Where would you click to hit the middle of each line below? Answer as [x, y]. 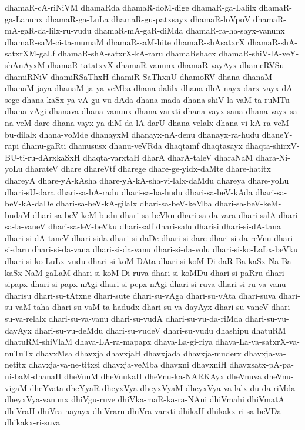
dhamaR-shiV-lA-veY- [259, 53]
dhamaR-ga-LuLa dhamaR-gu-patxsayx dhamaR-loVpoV [148, 19]
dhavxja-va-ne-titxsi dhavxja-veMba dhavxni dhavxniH [128, 364]
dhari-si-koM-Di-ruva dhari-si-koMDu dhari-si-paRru [168, 272]
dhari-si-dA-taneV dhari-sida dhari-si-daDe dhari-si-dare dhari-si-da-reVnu [138, 237]
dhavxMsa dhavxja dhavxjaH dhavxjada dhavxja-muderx [138, 353]
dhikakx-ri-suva [33, 422]
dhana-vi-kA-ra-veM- [254, 122]
